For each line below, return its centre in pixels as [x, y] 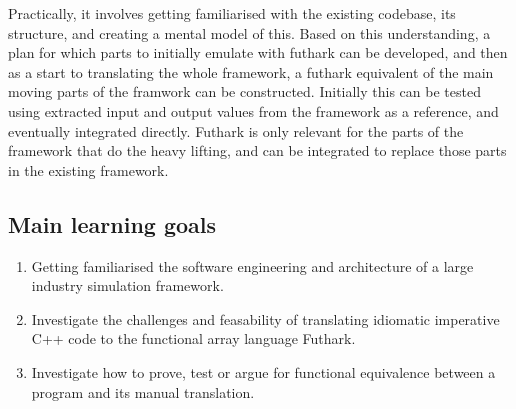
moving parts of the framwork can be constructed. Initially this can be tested [244, 91]
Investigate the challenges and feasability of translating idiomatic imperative [265, 318]
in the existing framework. [88, 169]
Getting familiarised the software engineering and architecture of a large [252, 265]
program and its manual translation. [143, 391]
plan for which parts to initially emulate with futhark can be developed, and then [258, 52]
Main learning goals [112, 223]
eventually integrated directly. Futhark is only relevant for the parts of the [236, 130]
